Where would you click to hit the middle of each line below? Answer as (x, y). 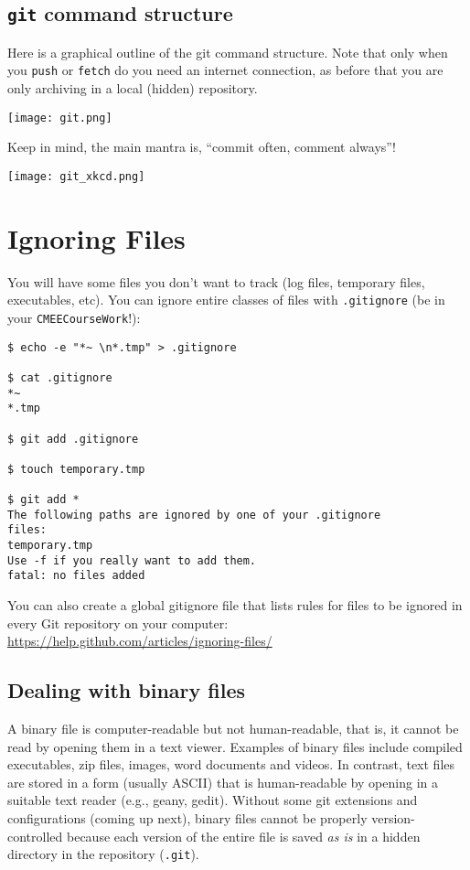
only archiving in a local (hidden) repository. (133, 88)
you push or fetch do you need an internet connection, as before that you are (225, 70)
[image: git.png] (60, 118)
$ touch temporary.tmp (76, 469)
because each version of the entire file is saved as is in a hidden (243, 836)
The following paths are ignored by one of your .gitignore (194, 515)
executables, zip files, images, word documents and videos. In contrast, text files (231, 764)
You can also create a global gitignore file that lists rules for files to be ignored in (235, 605)
